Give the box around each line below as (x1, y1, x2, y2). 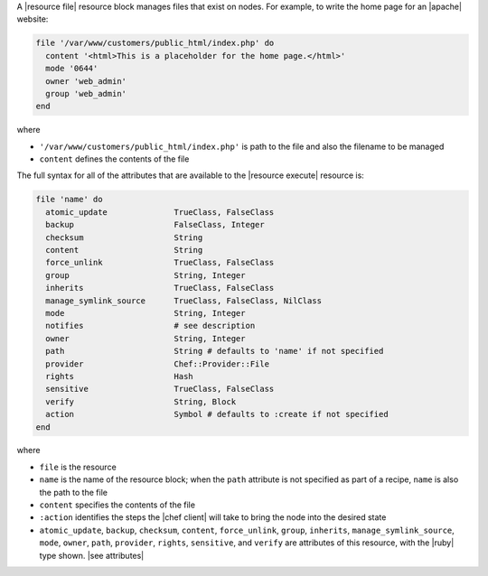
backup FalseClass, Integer (45, 219, 266, 230)
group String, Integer (45, 270, 246, 280)
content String (45, 245, 203, 255)
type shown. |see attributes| (39, 550, 145, 561)
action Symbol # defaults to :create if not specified (45, 409, 389, 420)
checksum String (45, 232, 203, 243)
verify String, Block (45, 396, 237, 406)
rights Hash (45, 371, 193, 381)
